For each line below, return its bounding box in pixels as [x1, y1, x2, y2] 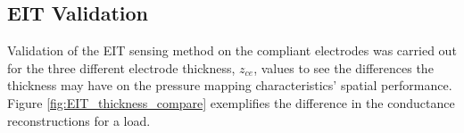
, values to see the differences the [253, 58, 434, 77]
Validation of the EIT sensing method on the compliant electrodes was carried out [7, 41, 457, 60]
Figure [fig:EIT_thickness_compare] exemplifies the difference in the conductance [7, 93, 455, 112]
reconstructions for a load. [7, 111, 151, 129]
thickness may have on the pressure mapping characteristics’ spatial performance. [7, 76, 452, 95]
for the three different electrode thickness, [7, 58, 236, 77]
